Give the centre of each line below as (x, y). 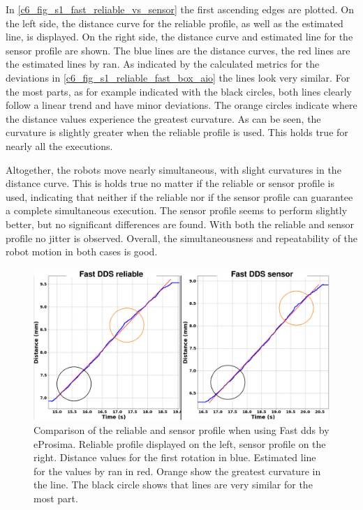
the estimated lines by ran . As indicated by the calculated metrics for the (163, 64)
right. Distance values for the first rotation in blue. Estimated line (175, 457)
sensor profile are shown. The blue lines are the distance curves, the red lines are (178, 50)
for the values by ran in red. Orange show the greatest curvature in (177, 471)
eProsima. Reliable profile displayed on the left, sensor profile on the (180, 443)
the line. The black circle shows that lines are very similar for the (173, 485)
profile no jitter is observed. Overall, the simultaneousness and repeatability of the (181, 238)
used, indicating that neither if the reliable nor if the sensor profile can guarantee (179, 196)
